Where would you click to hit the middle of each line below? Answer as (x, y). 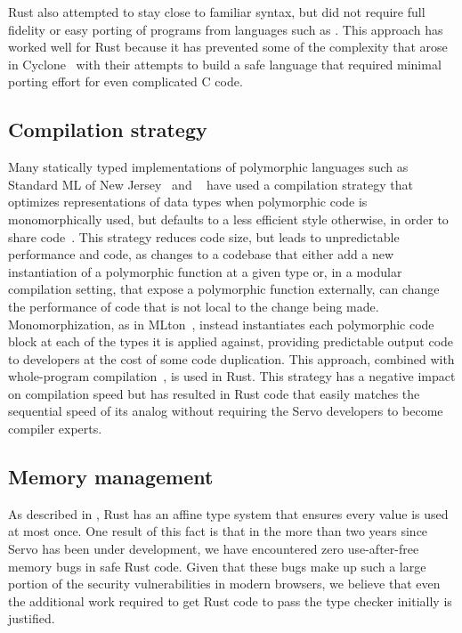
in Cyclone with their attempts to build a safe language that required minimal (225, 64)
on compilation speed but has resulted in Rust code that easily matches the (214, 393)
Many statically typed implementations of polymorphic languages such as (208, 167)
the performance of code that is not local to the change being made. (194, 306)
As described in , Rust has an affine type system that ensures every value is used (228, 513)
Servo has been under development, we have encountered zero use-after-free (214, 549)
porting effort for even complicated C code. (126, 81)
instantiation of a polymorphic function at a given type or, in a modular (205, 271)
